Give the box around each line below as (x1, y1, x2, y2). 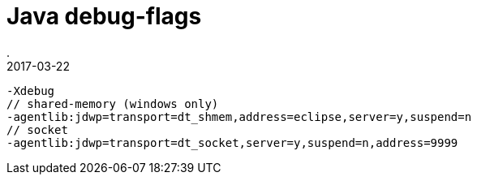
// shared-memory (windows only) (6, 97, 219, 110)
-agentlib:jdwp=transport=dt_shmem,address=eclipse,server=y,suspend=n (6, 110, 472, 123)
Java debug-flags (6, 2, 202, 30)
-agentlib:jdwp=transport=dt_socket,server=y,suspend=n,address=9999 (6, 136, 458, 149)
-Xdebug (6, 84, 55, 97)
